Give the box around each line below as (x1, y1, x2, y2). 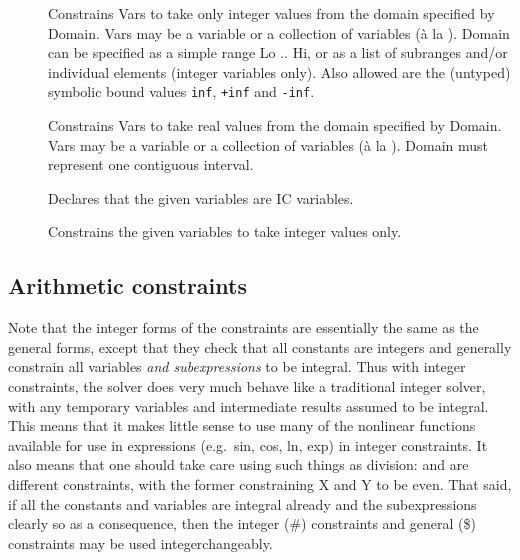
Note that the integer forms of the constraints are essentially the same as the (8, 317, 479, 338)
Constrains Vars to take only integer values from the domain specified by (48, 3, 495, 23)
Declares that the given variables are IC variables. (48, 187, 354, 208)
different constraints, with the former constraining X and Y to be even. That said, (8, 473, 512, 494)
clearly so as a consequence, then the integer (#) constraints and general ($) (8, 513, 476, 534)
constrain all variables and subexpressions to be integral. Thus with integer (8, 356, 466, 377)
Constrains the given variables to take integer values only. (48, 221, 402, 242)
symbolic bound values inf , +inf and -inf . (48, 81, 315, 102)
